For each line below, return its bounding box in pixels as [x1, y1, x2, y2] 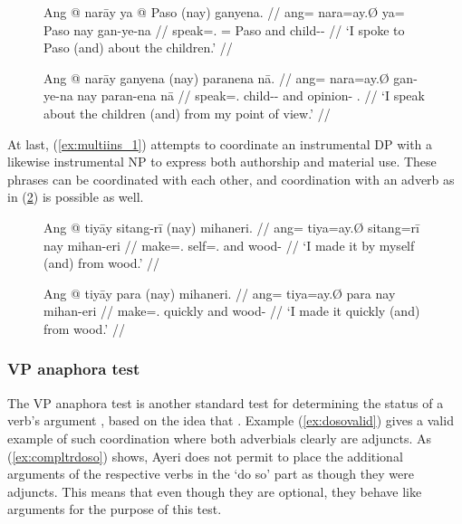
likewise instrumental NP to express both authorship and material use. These [7, 152, 437, 171]
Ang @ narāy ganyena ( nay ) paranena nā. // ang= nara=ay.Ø [43, 68, 390, 87]
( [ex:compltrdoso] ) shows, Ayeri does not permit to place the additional [7, 446, 403, 465]
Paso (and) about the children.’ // [43, 38, 233, 57]
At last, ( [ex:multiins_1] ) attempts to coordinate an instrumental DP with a [7, 134, 433, 153]
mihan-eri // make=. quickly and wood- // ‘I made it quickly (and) [43, 301, 420, 320]
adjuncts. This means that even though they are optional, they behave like [7, 481, 422, 500]
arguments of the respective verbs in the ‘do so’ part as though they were [7, 464, 414, 483]
